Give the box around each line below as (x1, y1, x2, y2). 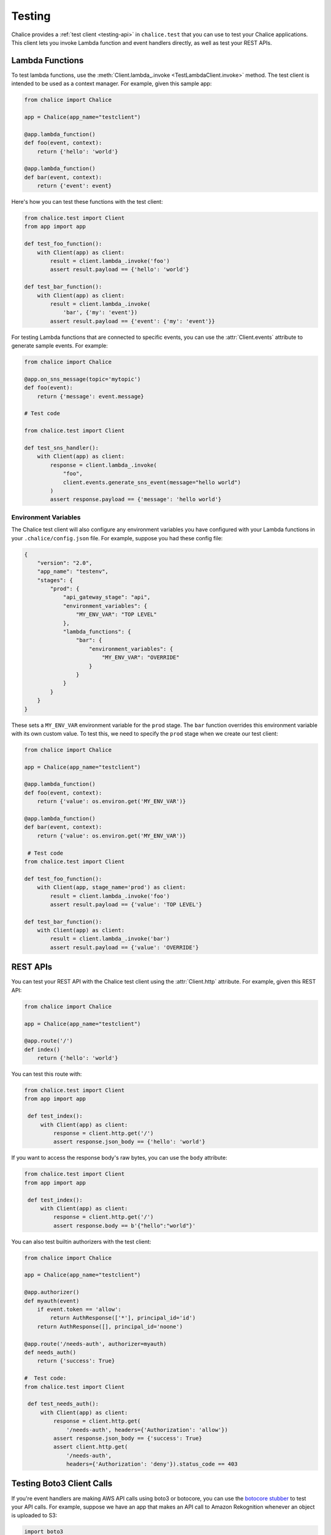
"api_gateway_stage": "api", (63, 594, 151, 601)
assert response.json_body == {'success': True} (53, 1434, 202, 1442)
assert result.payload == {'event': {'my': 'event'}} (50, 317, 215, 325)
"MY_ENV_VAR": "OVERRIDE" (101, 654, 180, 661)
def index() (24, 1046, 61, 1053)
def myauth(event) (24, 1297, 80, 1304)
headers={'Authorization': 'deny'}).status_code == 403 (66, 1461, 238, 1467)
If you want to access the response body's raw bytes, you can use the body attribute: (11, 1154, 227, 1162)
